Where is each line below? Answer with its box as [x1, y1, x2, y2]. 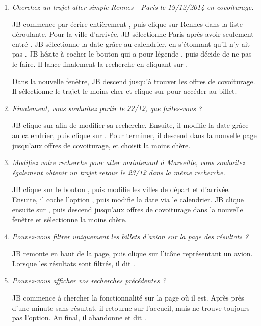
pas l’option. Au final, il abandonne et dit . [12, 312, 146, 323]
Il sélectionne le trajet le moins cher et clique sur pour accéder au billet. [12, 86, 237, 96]
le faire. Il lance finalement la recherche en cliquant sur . [12, 58, 188, 69]
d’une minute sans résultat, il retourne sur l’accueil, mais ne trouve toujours [12, 302, 250, 313]
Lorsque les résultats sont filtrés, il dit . [12, 258, 135, 268]
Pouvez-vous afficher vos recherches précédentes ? [12, 275, 166, 286]
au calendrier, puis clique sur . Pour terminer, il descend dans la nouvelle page [12, 129, 257, 140]
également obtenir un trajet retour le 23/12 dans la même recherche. [12, 167, 225, 177]
